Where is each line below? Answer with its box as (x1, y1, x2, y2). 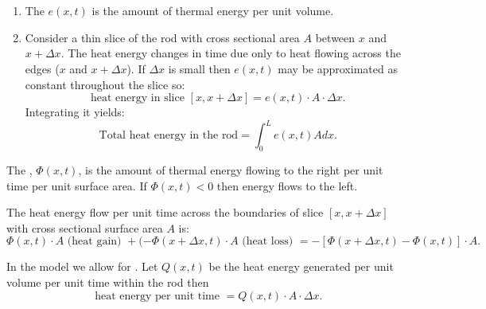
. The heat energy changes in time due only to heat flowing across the (60, 45, 401, 61)
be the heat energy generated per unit (208, 258, 394, 275)
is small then (168, 60, 231, 76)
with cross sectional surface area (6, 219, 163, 236)
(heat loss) (242, 236, 294, 248)
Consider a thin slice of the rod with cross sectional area (25, 29, 300, 45)
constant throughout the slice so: (25, 76, 185, 92)
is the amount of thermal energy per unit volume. (91, 2, 334, 19)
